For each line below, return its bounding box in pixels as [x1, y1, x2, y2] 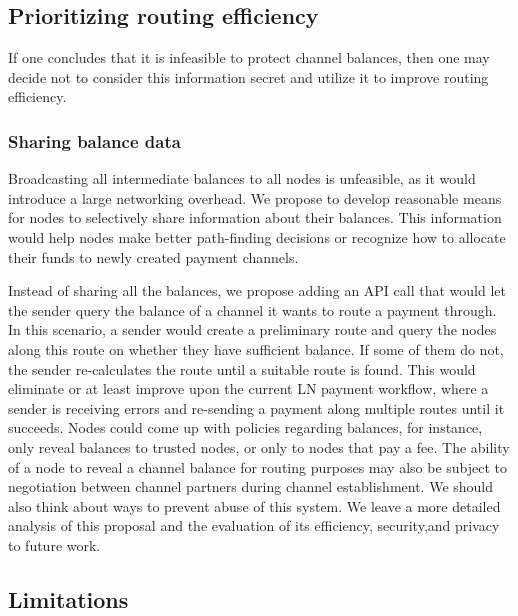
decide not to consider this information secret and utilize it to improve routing [8, 66, 489, 87]
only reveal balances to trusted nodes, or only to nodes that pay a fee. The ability [8, 436, 510, 457]
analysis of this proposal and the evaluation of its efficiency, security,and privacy [8, 515, 500, 536]
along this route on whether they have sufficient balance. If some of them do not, [8, 338, 504, 359]
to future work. [8, 534, 101, 555]
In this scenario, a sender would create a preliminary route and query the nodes [8, 319, 497, 340]
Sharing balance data [8, 128, 181, 153]
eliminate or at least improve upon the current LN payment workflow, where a [8, 378, 489, 399]
